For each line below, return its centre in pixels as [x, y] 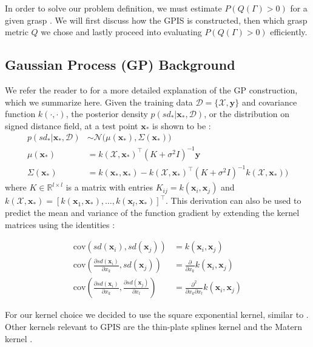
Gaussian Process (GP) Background [120, 65]
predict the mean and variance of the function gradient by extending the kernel [152, 213]
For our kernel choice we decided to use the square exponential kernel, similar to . [157, 315]
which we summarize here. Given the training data [99, 102]
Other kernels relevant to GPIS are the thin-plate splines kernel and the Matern [153, 326]
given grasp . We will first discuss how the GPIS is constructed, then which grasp [156, 20]
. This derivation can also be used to [234, 200]
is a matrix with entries [109, 187]
